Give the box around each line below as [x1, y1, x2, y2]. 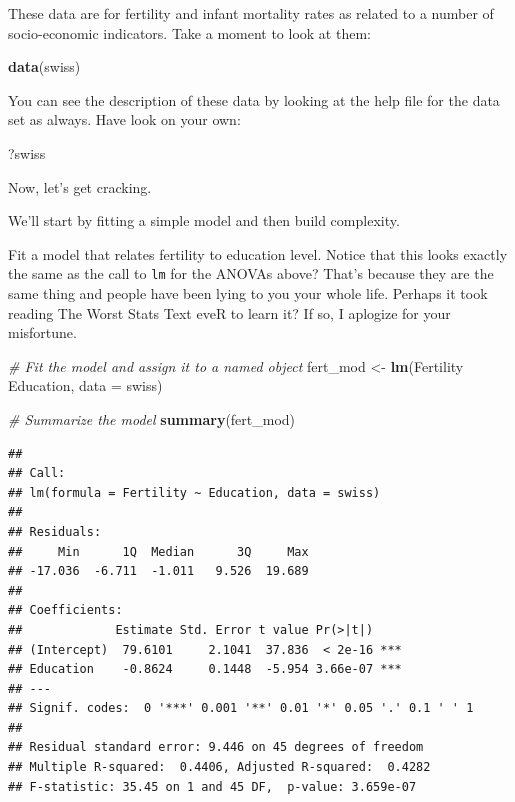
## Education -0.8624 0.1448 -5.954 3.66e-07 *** [8, 662, 402, 677]
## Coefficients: [8, 603, 123, 618]
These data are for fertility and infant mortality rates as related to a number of [8, 3, 494, 23]
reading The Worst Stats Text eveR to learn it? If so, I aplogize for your [8, 302, 451, 323]
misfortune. [8, 322, 77, 343]
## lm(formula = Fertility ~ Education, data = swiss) [8, 485, 381, 500]
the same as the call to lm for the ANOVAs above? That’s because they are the [8, 263, 494, 284]
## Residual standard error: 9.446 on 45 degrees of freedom [8, 740, 424, 755]
